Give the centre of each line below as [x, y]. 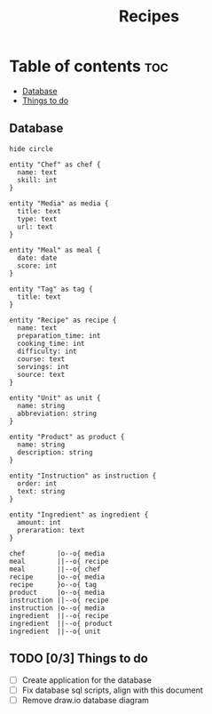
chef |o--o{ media [57, 553]
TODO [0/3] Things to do [79, 658]
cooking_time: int [51, 343]
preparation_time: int [59, 335]
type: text [37, 219]
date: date [37, 258]
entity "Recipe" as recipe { [63, 320]
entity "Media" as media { [59, 203]
